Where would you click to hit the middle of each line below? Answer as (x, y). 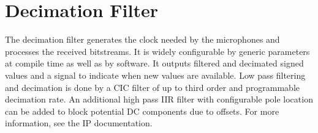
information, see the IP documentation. (79, 123)
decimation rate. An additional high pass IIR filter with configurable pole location (159, 99)
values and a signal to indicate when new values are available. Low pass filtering (155, 75)
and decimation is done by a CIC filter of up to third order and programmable (153, 87)
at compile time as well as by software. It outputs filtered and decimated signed (154, 63)
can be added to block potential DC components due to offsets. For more (142, 111)
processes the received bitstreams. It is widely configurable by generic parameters (157, 51)
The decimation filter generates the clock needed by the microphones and (142, 39)
